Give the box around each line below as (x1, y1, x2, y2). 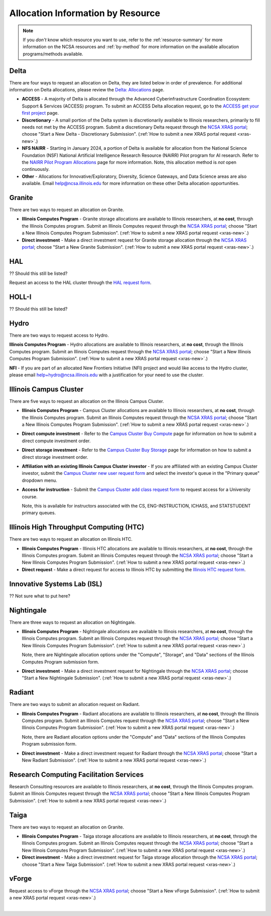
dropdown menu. (22, 477, 57, 483)
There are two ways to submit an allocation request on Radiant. (9, 701, 140, 707)
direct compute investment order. (22, 438, 91, 444)
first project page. (22, 110, 59, 116)
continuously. (22, 166, 50, 172)
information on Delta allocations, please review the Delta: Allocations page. (9, 87, 165, 93)
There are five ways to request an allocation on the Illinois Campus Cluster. (9, 398, 164, 404)
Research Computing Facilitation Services (9, 770, 144, 779)
